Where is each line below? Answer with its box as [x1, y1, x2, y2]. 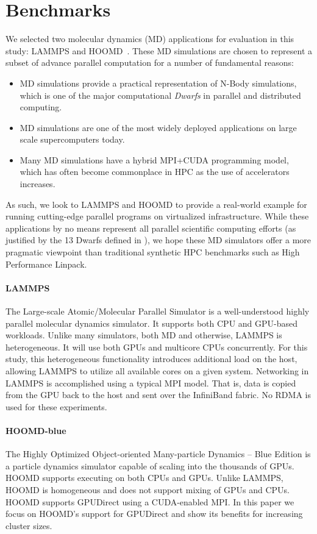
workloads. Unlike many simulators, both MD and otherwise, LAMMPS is [5, 329, 282, 341]
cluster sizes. [5, 519, 52, 532]
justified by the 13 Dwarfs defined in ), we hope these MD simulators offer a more [5, 233, 312, 246]
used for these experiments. [5, 400, 107, 413]
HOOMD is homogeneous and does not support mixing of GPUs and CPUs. [5, 483, 290, 496]
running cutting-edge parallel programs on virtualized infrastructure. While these [5, 210, 309, 222]
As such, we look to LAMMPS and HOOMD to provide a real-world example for [5, 198, 307, 210]
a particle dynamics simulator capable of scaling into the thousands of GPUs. [5, 459, 294, 472]
